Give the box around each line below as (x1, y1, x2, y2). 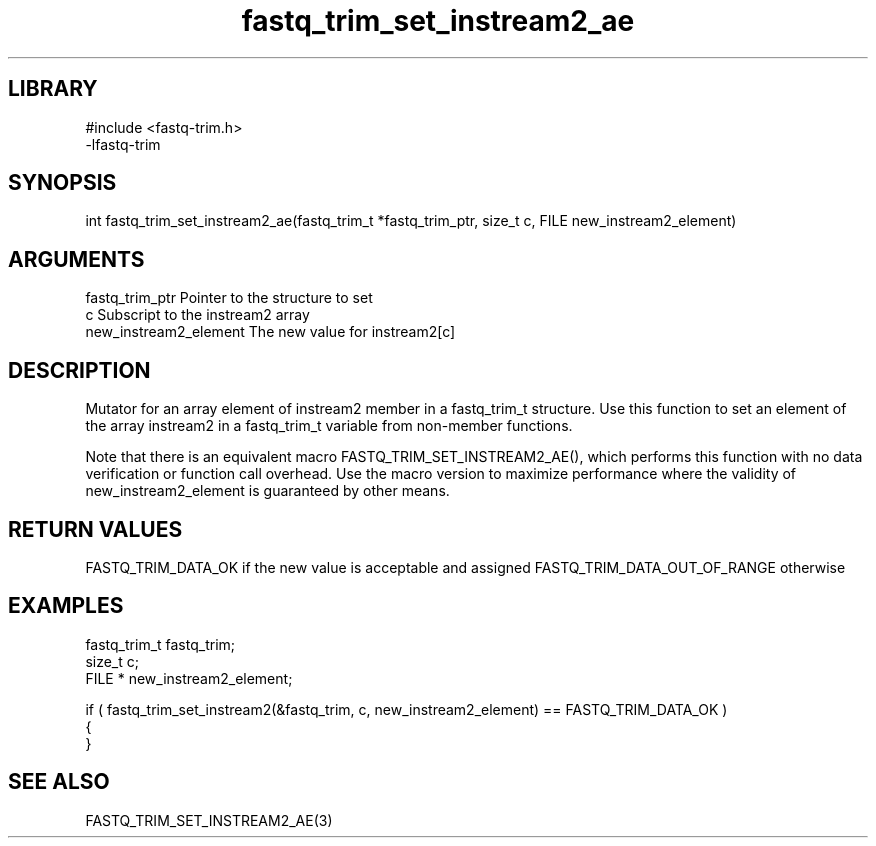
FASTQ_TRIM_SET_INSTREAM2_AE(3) (85, 811, 333, 829)
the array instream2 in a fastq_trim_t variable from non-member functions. (85, 417, 573, 435)
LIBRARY (8, 76, 98, 102)
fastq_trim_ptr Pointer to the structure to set (85, 289, 373, 307)
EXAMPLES (8, 593, 124, 619)
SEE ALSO (8, 769, 110, 795)
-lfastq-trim (85, 135, 161, 153)
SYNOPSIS (8, 170, 117, 196)
